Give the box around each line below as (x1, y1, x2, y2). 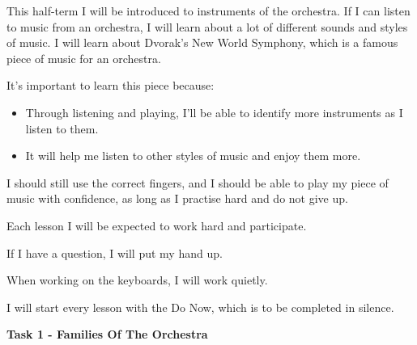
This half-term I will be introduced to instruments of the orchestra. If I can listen (6, 2, 411, 19)
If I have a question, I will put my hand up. (6, 244, 223, 261)
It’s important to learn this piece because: (6, 77, 215, 94)
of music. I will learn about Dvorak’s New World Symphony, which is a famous (6, 34, 398, 51)
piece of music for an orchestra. (6, 49, 161, 66)
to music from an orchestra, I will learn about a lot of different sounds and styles (6, 18, 408, 35)
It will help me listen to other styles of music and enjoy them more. (25, 147, 361, 164)
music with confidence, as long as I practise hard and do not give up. (6, 190, 348, 207)
